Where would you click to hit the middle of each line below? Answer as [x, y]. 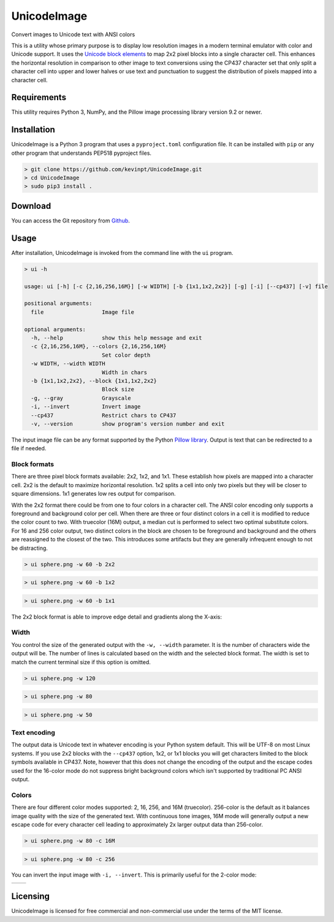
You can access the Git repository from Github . [70, 221]
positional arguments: [58, 303]
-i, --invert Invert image [86, 407]
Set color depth [126, 355]
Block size [118, 389]
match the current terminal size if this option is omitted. [81, 662]
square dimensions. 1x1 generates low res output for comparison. [93, 494]
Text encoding [33, 733]
